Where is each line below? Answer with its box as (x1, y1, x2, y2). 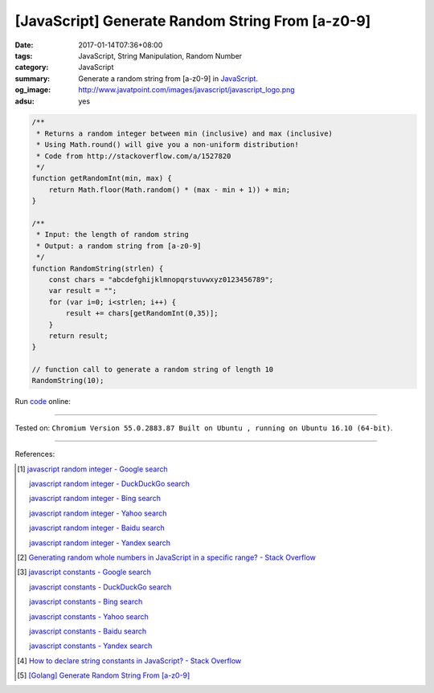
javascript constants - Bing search (29, 597, 143, 606)
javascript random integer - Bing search (29, 494, 161, 503)
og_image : (14, 85, 51, 95)
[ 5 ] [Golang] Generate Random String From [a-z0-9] (17, 671, 190, 680)
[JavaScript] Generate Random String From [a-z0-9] (14, 12, 371, 30)
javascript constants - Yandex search (29, 641, 153, 650)
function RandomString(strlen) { (31, 263, 164, 273)
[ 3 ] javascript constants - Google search (17, 567, 152, 577)
